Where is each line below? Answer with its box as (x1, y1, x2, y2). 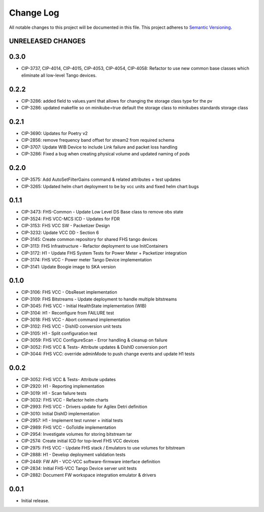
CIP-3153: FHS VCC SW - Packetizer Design (21, 223, 110, 229)
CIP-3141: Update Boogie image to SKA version (21, 264, 116, 270)
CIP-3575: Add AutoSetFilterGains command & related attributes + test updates (21, 176, 181, 183)
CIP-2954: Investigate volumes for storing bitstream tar (21, 431, 132, 437)
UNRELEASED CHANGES (9, 37, 86, 45)
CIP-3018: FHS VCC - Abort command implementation (21, 317, 131, 322)
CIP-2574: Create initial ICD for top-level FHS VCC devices (21, 438, 139, 444)
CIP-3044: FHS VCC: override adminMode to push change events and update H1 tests (21, 351, 195, 357)
